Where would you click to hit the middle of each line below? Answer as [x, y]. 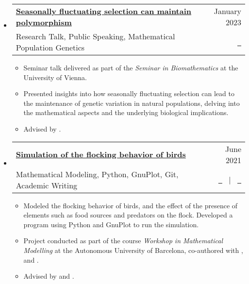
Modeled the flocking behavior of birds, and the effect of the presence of [131, 205]
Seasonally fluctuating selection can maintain [104, 11]
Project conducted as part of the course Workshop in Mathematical [123, 241]
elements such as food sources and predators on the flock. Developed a [128, 215]
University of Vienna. [55, 77]
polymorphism [44, 22]
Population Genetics [50, 47]
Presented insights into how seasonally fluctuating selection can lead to [129, 93]
